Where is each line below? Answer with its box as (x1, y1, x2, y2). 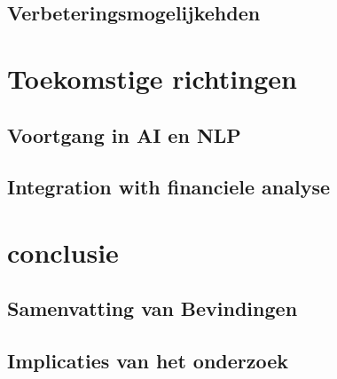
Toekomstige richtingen (7, 59, 297, 96)
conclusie (7, 233, 119, 270)
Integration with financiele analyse (7, 173, 330, 201)
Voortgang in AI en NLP (7, 121, 241, 148)
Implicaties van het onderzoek (7, 347, 289, 375)
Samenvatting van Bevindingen (7, 295, 298, 322)
